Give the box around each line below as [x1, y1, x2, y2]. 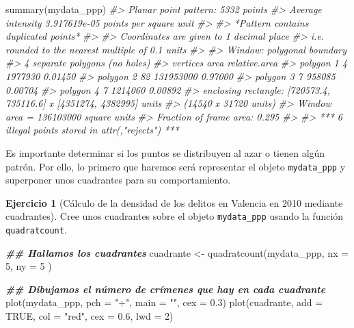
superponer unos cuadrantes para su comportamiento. [5, 173, 231, 187]
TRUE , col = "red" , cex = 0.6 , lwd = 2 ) [5, 309, 174, 323]
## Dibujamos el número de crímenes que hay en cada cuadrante [5, 281, 326, 296]
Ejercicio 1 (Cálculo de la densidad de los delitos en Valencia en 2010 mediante [5, 195, 343, 210]
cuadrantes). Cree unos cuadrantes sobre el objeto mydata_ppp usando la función [5, 209, 344, 223]
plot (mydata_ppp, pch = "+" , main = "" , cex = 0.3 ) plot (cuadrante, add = [5, 295, 323, 310]
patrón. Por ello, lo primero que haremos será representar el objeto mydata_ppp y [5, 159, 346, 173]
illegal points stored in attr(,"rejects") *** [5, 123, 179, 137]
